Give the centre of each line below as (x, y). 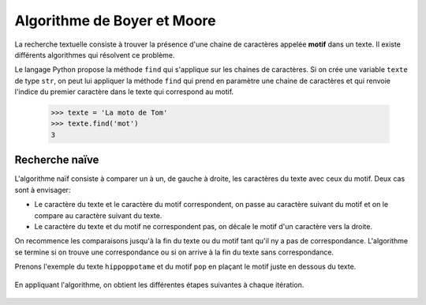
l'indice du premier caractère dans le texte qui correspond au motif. (124, 92)
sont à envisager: (43, 190)
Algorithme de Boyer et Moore (115, 21)
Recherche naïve (57, 160)
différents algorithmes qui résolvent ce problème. (95, 55)
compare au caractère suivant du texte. (98, 215)
